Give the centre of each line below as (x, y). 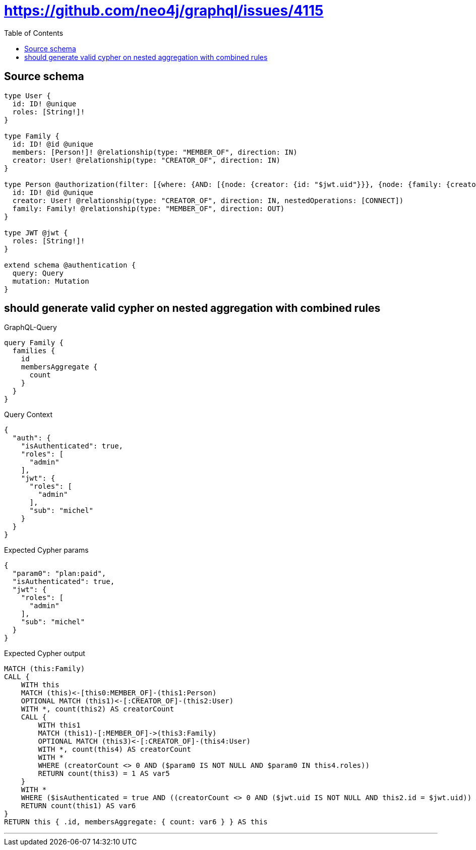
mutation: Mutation (51, 281)
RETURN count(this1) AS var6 (78, 806)
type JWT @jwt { (36, 233)
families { (34, 351)
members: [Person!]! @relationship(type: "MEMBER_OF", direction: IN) (155, 152)
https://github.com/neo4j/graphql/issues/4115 (164, 11)
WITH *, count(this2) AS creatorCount (98, 709)
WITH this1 (59, 725)
